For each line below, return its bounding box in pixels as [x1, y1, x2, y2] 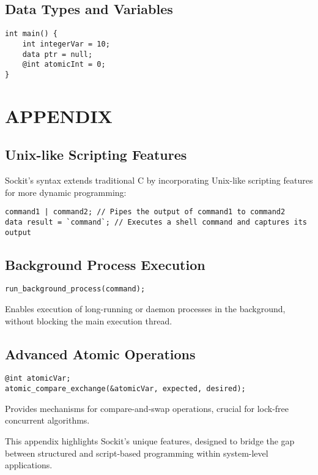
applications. [5, 458, 53, 471]
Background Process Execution [5, 255, 205, 274]
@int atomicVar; [5, 374, 71, 383]
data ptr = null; [22, 50, 93, 59]
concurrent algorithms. [5, 414, 90, 427]
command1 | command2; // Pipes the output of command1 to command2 [5, 208, 286, 217]
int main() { [5, 29, 57, 39]
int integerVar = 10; [22, 39, 110, 48]
